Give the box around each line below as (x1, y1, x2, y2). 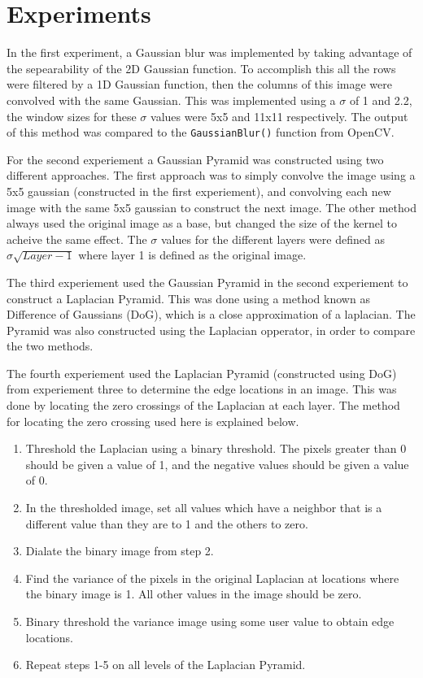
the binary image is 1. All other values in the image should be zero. (25, 585, 362, 602)
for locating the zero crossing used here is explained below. (7, 412, 299, 429)
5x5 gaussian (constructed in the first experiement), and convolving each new (7, 182, 391, 199)
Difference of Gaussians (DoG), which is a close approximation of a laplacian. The (7, 306, 416, 323)
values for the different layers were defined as (161, 230, 385, 247)
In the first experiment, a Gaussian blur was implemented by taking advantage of (7, 44, 412, 61)
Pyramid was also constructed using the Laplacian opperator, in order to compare (7, 321, 416, 338)
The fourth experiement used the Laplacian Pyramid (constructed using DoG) (7, 364, 397, 381)
